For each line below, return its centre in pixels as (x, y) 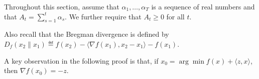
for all (175, 16)
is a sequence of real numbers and (203, 6)
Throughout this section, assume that (62, 6)
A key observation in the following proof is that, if (81, 60)
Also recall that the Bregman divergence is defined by (87, 34)
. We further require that (103, 16)
